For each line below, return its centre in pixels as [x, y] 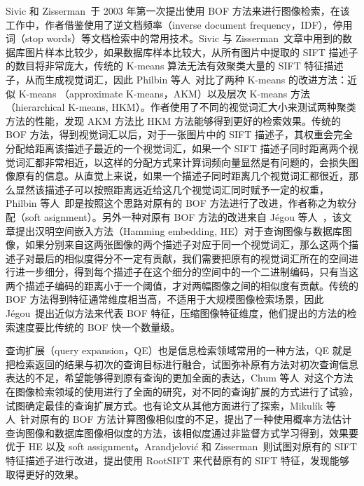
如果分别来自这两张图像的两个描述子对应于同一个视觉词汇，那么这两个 [187, 244]
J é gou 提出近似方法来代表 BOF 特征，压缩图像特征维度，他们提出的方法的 [176, 313]
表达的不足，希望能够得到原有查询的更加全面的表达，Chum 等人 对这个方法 [180, 378]
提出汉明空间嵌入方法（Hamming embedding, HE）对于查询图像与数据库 [178, 230]
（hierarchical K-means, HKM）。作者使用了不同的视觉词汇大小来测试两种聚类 [181, 107]
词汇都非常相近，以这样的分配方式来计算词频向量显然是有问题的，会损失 [182, 162]
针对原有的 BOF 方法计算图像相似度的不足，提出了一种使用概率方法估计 [186, 419]
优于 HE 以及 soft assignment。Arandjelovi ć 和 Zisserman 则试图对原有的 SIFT [182, 446]
